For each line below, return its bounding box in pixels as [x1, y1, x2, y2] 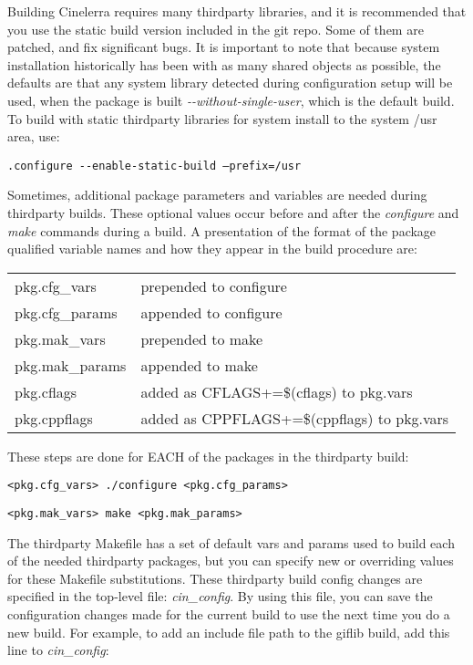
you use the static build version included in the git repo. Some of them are [7, 19, 424, 38]
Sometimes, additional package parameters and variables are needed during [7, 185, 427, 204]
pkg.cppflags [15, 407, 93, 429]
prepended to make [140, 327, 263, 349]
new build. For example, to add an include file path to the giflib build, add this [7, 622, 450, 641]
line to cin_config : [7, 640, 109, 660]
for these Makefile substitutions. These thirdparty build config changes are [7, 568, 423, 587]
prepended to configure [140, 275, 287, 296]
